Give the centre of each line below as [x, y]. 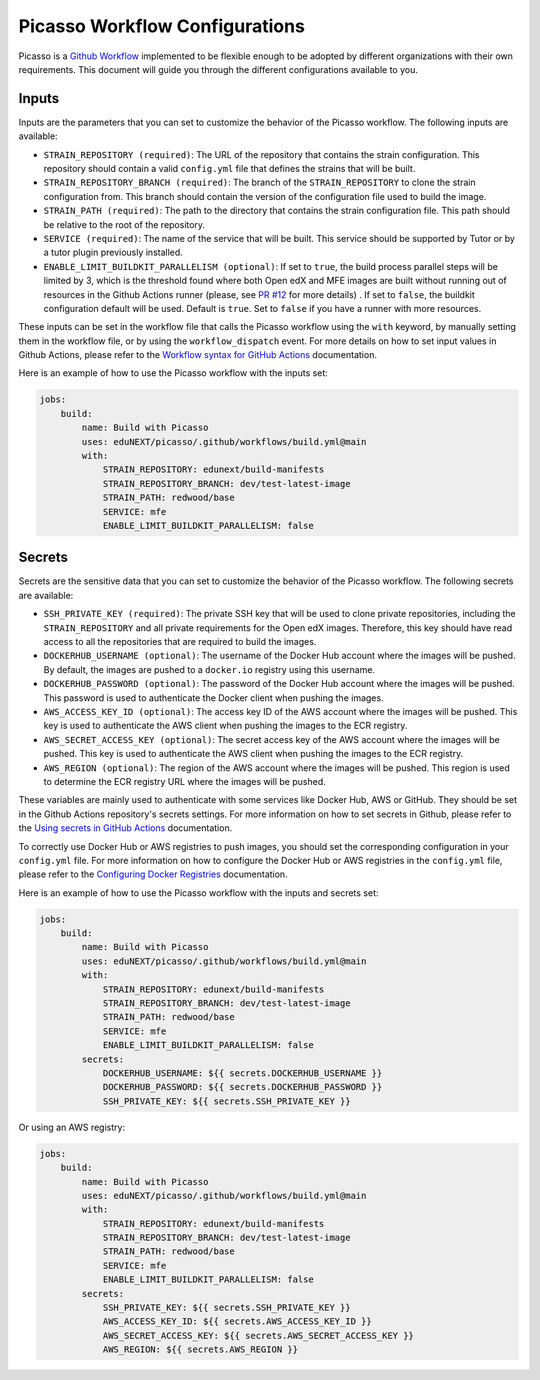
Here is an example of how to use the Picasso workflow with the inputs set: [173, 373]
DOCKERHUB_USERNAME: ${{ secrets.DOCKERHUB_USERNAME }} [242, 1073]
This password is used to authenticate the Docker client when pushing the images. [213, 697]
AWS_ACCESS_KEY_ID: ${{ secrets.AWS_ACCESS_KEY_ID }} [237, 1321]
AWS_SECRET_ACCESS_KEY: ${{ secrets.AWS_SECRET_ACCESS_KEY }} [258, 1335]
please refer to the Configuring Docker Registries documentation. [153, 874]
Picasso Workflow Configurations [161, 26]
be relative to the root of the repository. [124, 224]
